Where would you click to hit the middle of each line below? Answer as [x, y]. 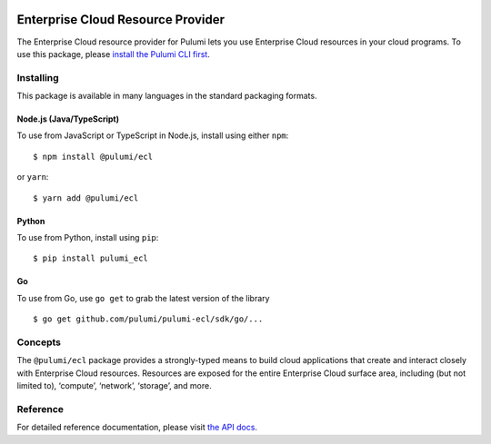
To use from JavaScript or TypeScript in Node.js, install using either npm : [153, 135]
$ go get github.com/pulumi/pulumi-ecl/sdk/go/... [148, 319]
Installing [38, 77]
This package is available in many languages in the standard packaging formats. [167, 96]
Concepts [39, 342]
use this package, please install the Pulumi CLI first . [114, 54]
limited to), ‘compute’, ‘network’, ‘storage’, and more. [115, 386]
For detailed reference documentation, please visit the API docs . [137, 428]
